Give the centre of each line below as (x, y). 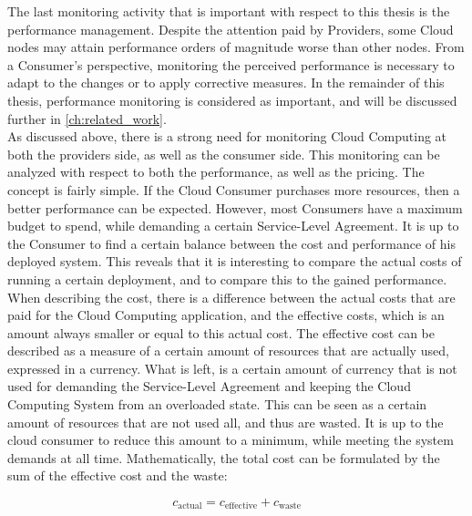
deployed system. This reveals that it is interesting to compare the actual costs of (235, 261)
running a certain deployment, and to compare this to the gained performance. (227, 279)
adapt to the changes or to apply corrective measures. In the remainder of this (226, 83)
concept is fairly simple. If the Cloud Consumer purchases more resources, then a (234, 189)
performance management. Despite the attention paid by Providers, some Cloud (231, 29)
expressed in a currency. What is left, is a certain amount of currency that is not (232, 368)
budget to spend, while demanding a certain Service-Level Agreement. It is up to (233, 226)
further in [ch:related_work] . (87, 118)
